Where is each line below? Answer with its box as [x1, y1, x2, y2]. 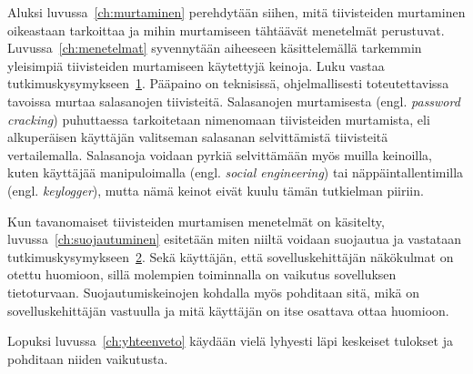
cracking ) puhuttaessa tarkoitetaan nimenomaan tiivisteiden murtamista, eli [7, 109, 430, 128]
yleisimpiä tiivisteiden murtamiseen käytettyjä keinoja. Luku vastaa [7, 56, 385, 75]
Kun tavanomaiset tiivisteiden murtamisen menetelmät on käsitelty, [7, 211, 385, 230]
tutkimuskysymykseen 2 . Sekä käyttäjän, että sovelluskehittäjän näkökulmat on [7, 247, 454, 266]
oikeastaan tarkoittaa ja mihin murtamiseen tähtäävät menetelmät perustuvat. [7, 20, 445, 39]
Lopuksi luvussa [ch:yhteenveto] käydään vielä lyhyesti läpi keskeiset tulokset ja [7, 331, 453, 350]
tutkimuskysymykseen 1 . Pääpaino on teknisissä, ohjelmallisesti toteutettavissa [7, 74, 449, 93]
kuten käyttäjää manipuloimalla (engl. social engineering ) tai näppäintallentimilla [7, 163, 464, 182]
